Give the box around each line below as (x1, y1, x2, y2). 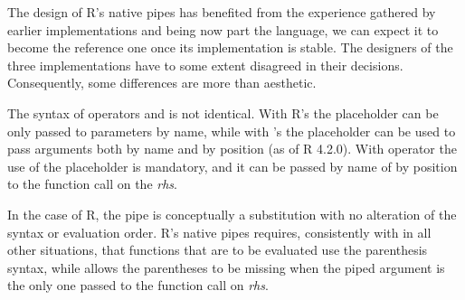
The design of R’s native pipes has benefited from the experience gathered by (7, 3, 436, 21)
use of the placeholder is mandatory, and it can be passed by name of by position (7, 156, 458, 175)
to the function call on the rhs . (7, 174, 177, 193)
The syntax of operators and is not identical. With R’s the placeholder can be (7, 103, 439, 122)
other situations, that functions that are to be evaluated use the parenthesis (7, 240, 428, 259)
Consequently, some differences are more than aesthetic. (7, 73, 317, 92)
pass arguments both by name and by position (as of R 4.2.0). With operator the (7, 139, 457, 158)
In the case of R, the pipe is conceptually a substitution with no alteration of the (7, 204, 457, 223)
